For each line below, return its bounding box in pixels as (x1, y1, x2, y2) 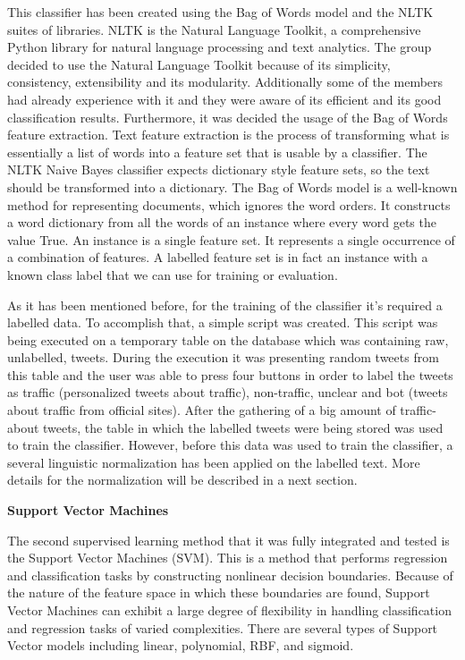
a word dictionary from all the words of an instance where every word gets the (7, 213, 436, 232)
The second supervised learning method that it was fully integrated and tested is (7, 530, 450, 549)
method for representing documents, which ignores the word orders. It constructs (7, 195, 451, 214)
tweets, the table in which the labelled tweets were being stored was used (43, 418, 444, 436)
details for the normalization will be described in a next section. (7, 470, 358, 489)
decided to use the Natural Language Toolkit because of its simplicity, (7, 55, 391, 73)
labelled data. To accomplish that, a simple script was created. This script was (7, 313, 438, 332)
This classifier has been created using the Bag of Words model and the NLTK (7, 3, 434, 21)
